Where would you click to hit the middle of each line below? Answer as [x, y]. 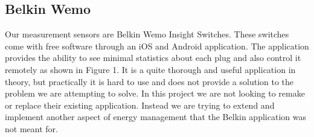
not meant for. [31, 128]
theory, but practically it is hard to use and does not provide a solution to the [149, 81]
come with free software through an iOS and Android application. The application [157, 46]
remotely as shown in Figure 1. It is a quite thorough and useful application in [150, 69]
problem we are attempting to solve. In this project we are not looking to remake [155, 93]
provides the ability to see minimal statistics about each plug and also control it [153, 58]
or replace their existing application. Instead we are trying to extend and [140, 105]
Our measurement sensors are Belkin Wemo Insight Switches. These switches [147, 34]
